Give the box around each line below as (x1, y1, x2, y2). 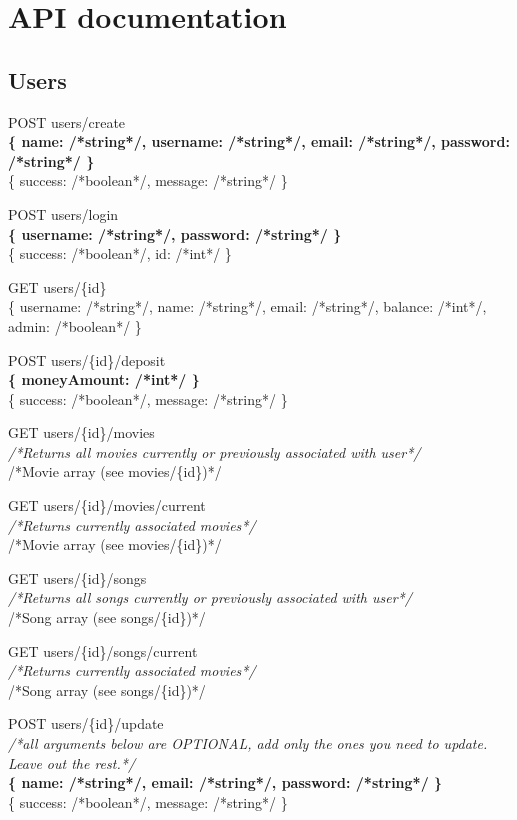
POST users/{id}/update (8, 713, 164, 734)
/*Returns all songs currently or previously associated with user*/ (8, 587, 412, 608)
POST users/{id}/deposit (8, 349, 166, 370)
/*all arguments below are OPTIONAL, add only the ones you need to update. (8, 733, 488, 754)
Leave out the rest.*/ (8, 752, 136, 773)
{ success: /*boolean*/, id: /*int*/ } (8, 243, 232, 264)
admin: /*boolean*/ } (8, 315, 142, 336)
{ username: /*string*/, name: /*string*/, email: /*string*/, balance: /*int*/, (8, 296, 487, 317)
